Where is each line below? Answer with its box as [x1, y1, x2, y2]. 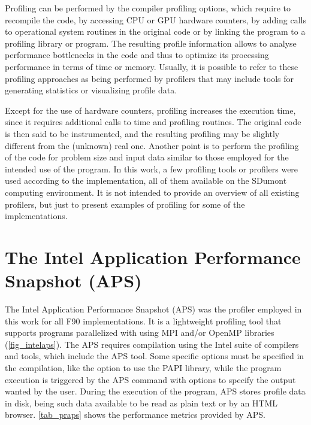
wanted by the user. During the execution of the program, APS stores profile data [5, 385, 306, 397]
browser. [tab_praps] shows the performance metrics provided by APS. [5, 408, 265, 421]
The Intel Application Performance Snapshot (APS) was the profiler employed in [5, 303, 302, 315]
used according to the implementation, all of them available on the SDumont [5, 174, 287, 187]
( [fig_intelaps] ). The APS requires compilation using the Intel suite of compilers [5, 338, 299, 350]
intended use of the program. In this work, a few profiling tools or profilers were [5, 162, 298, 175]
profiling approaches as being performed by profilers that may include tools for [5, 72, 294, 84]
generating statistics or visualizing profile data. [5, 84, 177, 96]
